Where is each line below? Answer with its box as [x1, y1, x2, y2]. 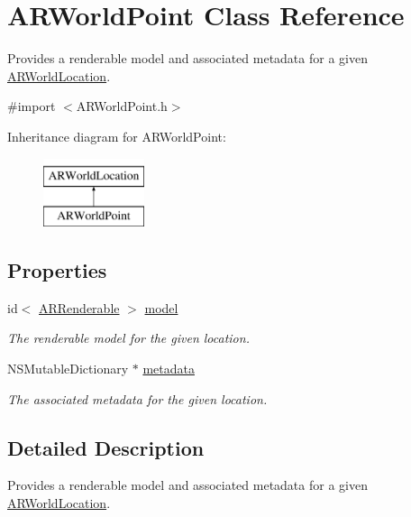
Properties [7, 256, 107, 284]
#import [7, 97, 56, 115]
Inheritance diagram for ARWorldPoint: [7, 126, 226, 145]
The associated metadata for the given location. [7, 389, 268, 408]
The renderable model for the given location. [7, 328, 250, 347]
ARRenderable [39, 298, 120, 317]
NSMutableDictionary [7, 359, 129, 378]
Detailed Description [7, 433, 205, 461]
